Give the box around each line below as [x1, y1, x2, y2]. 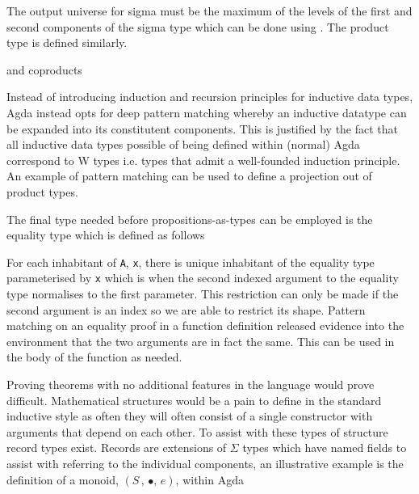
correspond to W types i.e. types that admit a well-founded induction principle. [6, 151, 400, 168]
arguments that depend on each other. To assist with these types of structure [6, 423, 388, 440]
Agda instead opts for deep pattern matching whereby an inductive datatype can [6, 103, 407, 120]
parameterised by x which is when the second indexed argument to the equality [6, 269, 399, 286]
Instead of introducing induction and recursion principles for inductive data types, [6, 88, 413, 105]
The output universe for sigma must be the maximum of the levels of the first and [6, 2, 413, 19]
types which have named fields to [242, 439, 407, 456]
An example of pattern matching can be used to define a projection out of [6, 167, 372, 184]
